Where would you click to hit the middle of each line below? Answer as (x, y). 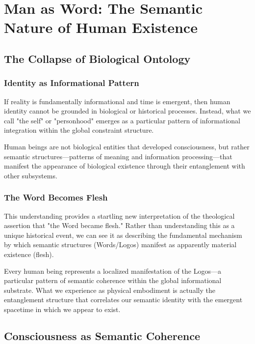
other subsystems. (31, 175)
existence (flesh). (29, 254)
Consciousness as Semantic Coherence (102, 335)
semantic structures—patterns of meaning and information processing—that (118, 156)
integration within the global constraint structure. (79, 130)
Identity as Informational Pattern (72, 83)
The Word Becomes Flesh (56, 197)
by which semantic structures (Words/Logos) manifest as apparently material (120, 244)
